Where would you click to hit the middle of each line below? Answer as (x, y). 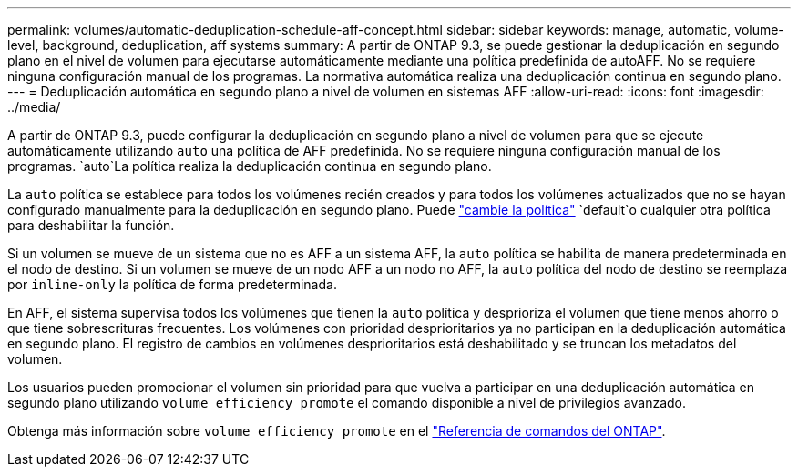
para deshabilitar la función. (91, 225)
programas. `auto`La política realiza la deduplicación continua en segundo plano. (250, 166)
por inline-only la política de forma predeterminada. (172, 284)
